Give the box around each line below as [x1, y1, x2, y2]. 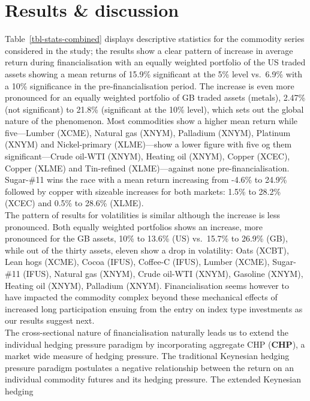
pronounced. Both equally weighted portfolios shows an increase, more [5, 220, 263, 233]
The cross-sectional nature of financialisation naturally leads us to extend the [5, 325, 289, 338]
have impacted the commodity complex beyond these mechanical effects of [5, 291, 278, 303]
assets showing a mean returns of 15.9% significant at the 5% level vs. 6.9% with [5, 67, 303, 80]
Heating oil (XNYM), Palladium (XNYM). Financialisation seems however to [5, 279, 289, 291]
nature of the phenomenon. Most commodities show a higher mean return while [5, 114, 298, 127]
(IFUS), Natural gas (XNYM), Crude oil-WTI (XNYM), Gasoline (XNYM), [23, 267, 303, 279]
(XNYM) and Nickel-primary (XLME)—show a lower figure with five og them [5, 138, 292, 150]
